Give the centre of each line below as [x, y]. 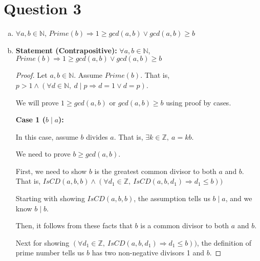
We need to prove [43, 154]
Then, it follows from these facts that [74, 225]
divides [97, 136]
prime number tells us [50, 253]
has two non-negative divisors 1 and [148, 253]
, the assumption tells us [172, 198]
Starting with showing [50, 198]
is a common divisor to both [185, 225]
